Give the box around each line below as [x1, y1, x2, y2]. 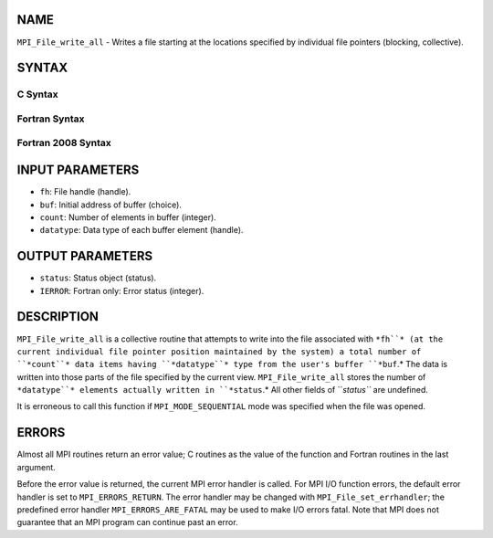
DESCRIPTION [16, 309, 100, 324]
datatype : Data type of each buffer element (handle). [39, 225, 244, 236]
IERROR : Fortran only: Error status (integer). [39, 285, 205, 296]
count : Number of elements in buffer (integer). [39, 211, 216, 223]
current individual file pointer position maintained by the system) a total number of [16, 346, 422, 356]
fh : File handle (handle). [39, 186, 131, 197]
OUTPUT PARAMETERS [16, 248, 153, 264]
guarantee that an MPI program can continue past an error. [16, 517, 238, 528]
